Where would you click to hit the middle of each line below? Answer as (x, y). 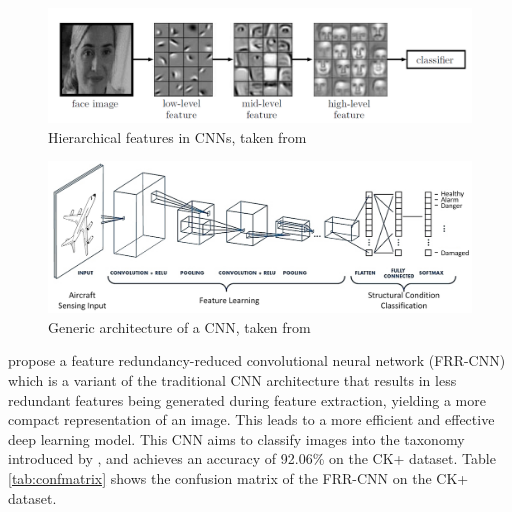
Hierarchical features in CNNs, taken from (177, 136)
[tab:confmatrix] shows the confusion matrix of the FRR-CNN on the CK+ (238, 478)
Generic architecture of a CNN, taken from (179, 326)
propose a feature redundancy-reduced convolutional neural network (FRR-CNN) (257, 360)
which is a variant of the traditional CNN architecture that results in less (232, 380)
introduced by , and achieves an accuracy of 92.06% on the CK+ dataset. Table (252, 458)
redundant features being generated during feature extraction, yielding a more (247, 399)
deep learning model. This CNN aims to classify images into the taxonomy (236, 438)
